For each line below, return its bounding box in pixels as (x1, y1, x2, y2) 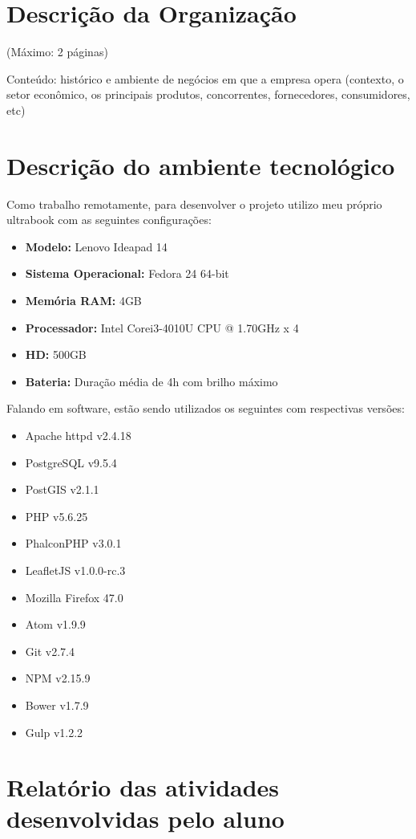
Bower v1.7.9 (25, 696, 89, 713)
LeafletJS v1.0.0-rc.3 (25, 561, 126, 578)
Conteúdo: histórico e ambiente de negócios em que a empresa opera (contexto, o (6, 70, 404, 87)
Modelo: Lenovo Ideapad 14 (25, 238, 168, 255)
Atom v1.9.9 (25, 616, 86, 633)
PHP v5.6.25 (25, 507, 88, 524)
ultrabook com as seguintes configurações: (6, 211, 212, 228)
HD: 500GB (25, 346, 87, 363)
